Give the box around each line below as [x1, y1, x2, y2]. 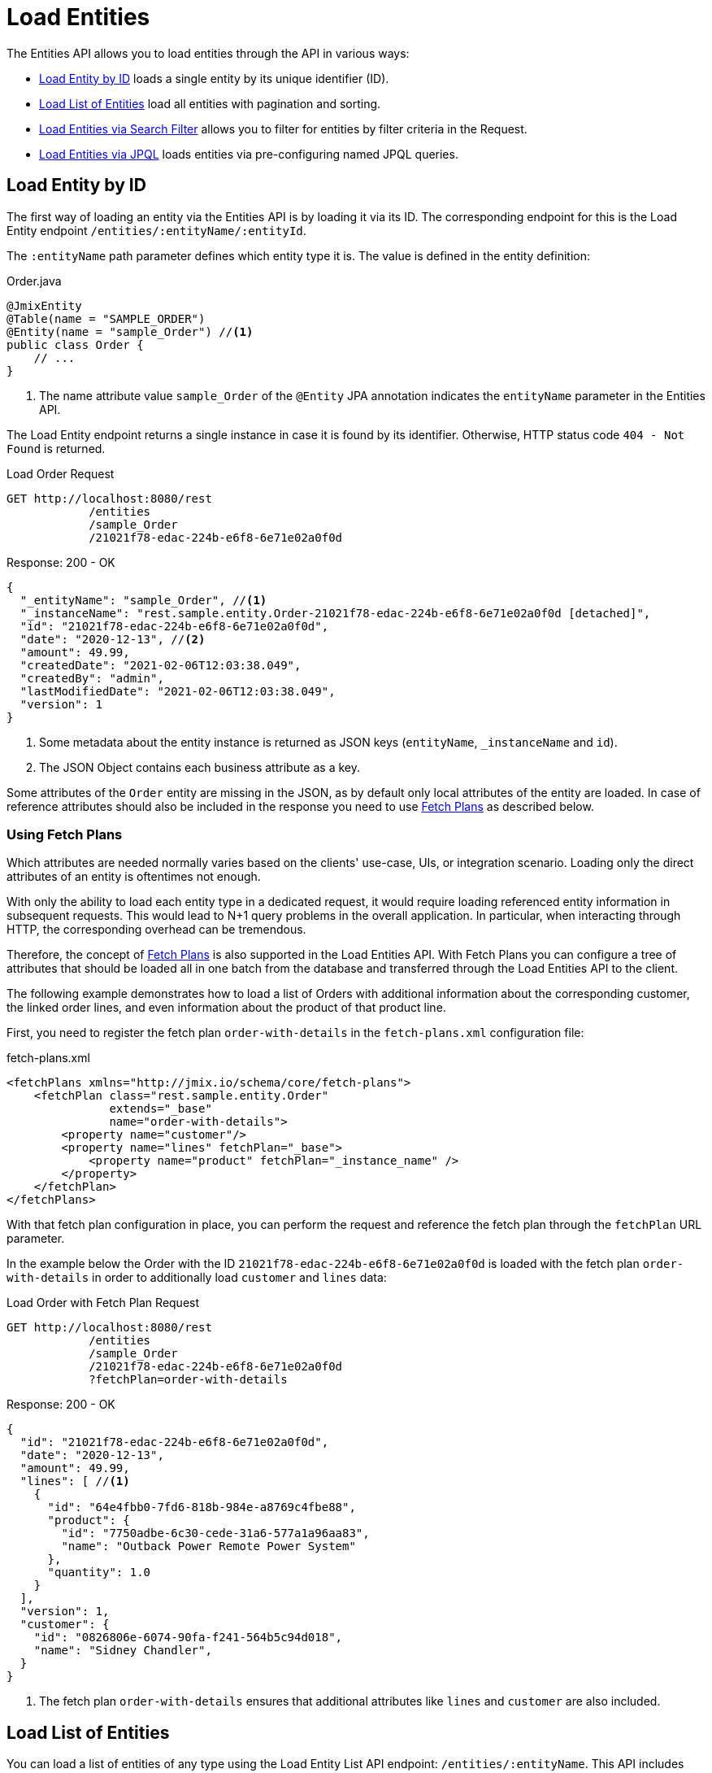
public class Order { [7, 338, 144, 351]
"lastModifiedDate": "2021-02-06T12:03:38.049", [20, 684, 336, 698]
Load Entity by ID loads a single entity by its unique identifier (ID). [39, 71, 389, 85]
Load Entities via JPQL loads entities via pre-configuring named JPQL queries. [39, 146, 458, 161]
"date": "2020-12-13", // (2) [20, 632, 206, 646]
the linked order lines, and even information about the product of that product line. [7, 1000, 446, 1015]
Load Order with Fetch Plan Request [7, 1296, 200, 1310]
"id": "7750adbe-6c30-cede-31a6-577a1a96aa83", [61, 1527, 370, 1540]
